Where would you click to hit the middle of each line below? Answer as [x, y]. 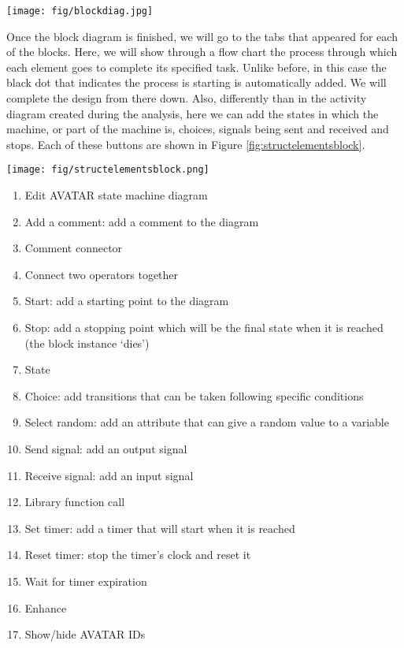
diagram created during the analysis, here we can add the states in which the [193, 113]
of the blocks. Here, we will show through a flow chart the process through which [202, 52]
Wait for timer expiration [86, 581]
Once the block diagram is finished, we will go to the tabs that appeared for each [202, 36]
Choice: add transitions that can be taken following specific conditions [194, 395]
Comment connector [74, 248]
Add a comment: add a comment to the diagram [142, 221]
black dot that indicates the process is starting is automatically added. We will [196, 82]
